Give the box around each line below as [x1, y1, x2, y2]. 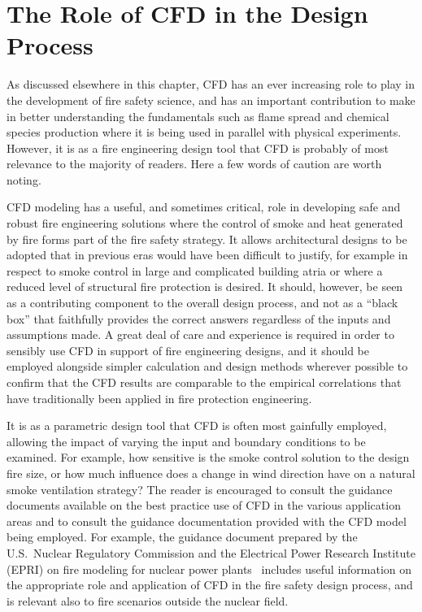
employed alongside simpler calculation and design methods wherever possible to [7, 358, 408, 375]
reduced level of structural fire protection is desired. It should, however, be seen [7, 278, 403, 295]
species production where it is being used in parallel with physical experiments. [7, 124, 402, 141]
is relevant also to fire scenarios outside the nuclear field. [7, 592, 289, 609]
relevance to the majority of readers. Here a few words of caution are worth [7, 155, 382, 172]
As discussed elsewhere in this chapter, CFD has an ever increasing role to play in [7, 76, 415, 93]
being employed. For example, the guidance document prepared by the [7, 528, 358, 545]
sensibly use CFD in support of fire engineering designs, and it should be [7, 341, 369, 358]
